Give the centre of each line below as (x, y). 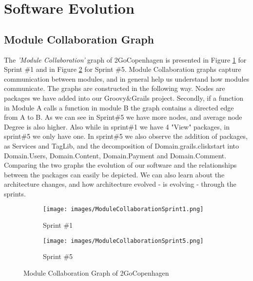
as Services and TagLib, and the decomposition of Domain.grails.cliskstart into (122, 145)
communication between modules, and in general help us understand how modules (127, 78)
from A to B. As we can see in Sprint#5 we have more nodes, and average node (123, 117)
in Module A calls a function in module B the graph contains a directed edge (119, 107)
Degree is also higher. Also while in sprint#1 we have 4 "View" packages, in (117, 126)
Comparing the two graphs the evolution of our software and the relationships (120, 165)
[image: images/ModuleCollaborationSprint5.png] (123, 241)
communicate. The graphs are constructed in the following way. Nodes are (115, 88)
